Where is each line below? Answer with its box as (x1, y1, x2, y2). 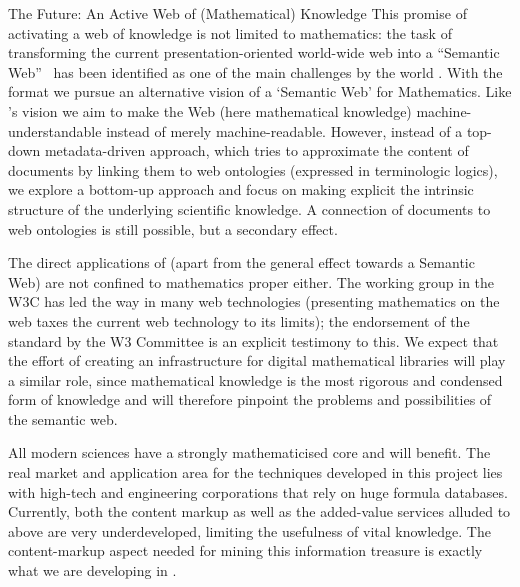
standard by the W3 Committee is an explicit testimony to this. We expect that (8, 330, 499, 351)
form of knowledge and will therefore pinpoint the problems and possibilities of (8, 389, 492, 410)
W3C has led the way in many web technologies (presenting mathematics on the (8, 291, 500, 312)
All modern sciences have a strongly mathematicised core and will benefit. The (8, 442, 491, 463)
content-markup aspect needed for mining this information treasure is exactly (8, 540, 483, 561)
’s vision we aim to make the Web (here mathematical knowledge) (8, 100, 412, 121)
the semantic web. (8, 408, 118, 429)
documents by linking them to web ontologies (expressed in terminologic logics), (8, 159, 498, 180)
